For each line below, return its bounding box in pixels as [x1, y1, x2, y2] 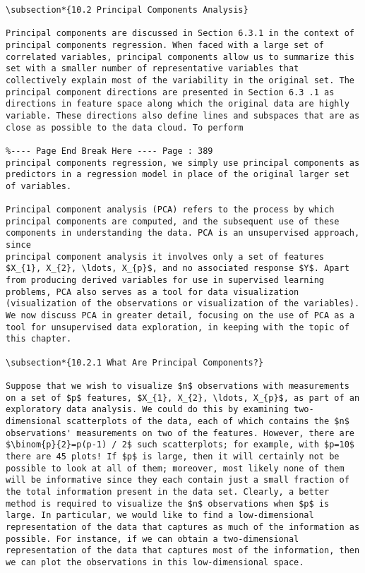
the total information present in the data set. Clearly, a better [6, 486, 330, 497]
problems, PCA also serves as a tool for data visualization [6, 286, 299, 297]
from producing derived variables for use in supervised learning [6, 275, 325, 286]
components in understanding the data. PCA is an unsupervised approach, [6, 228, 360, 239]
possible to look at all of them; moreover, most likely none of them [6, 463, 345, 474]
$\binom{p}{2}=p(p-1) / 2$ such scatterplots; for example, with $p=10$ [6, 440, 354, 450]
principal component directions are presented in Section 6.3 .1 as [6, 87, 335, 97]
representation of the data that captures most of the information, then [6, 545, 360, 556]
